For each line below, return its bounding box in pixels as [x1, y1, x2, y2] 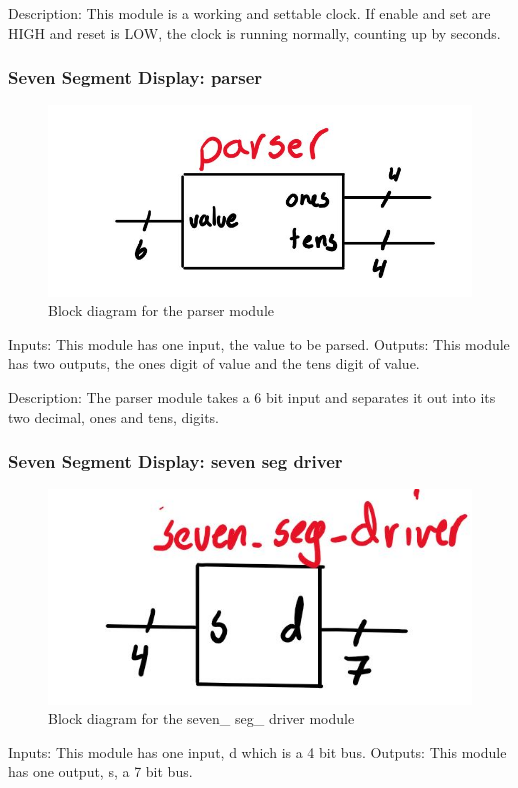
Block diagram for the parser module [48, 300, 274, 321]
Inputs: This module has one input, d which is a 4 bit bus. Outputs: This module [8, 741, 507, 762]
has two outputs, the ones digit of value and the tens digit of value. [8, 353, 420, 374]
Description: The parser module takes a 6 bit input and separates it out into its [8, 386, 496, 407]
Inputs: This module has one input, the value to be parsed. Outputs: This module [8, 333, 510, 354]
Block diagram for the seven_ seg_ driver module [48, 708, 355, 729]
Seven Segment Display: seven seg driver [8, 449, 343, 474]
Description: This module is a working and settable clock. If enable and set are [8, 3, 491, 23]
